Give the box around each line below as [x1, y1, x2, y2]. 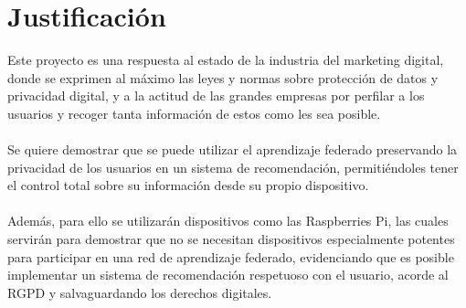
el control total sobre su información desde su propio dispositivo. [7, 175, 369, 195]
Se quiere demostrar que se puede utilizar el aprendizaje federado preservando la [7, 140, 458, 159]
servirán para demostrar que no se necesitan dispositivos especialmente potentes [7, 229, 455, 249]
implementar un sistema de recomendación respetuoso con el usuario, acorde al [7, 265, 449, 284]
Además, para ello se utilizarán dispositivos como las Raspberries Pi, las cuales [7, 211, 449, 230]
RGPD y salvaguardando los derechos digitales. [7, 282, 272, 302]
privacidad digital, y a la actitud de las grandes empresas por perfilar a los [7, 86, 425, 105]
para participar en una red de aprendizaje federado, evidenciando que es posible [7, 247, 454, 266]
